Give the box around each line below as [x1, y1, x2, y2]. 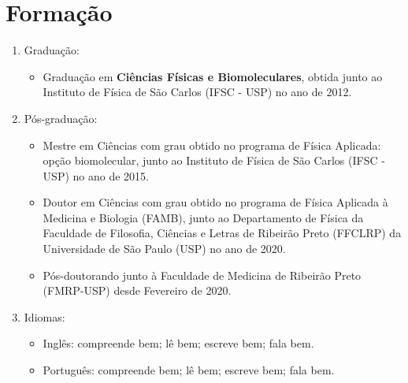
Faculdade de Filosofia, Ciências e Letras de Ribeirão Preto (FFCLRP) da [43, 225, 402, 241]
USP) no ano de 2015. [43, 167, 149, 184]
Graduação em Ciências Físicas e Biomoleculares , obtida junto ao [43, 68, 383, 84]
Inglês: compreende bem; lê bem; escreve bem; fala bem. [43, 335, 314, 351]
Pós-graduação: [24, 110, 98, 126]
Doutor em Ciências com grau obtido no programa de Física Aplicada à [43, 194, 388, 210]
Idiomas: [24, 308, 65, 325]
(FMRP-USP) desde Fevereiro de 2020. [43, 282, 232, 299]
